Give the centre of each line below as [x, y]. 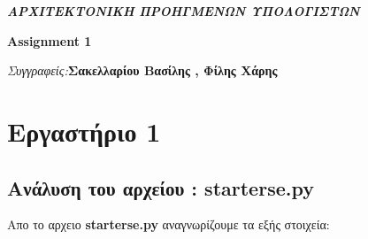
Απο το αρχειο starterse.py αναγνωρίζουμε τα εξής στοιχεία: [169, 224]
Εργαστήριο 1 [84, 131]
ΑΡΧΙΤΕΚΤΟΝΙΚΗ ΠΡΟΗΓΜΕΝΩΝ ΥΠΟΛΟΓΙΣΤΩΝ [184, 11]
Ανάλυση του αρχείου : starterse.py [161, 187]
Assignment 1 [50, 40]
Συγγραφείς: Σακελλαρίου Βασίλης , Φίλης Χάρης [142, 70]
